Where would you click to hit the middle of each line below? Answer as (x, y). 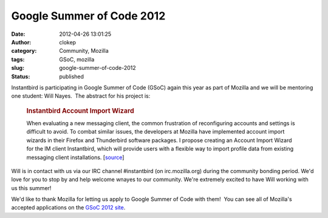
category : (24, 51)
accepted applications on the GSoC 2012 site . (68, 208)
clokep (67, 42)
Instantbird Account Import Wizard (80, 111)
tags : (18, 59)
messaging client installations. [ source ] (75, 157)
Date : (18, 34)
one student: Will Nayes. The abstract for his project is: (81, 96)
